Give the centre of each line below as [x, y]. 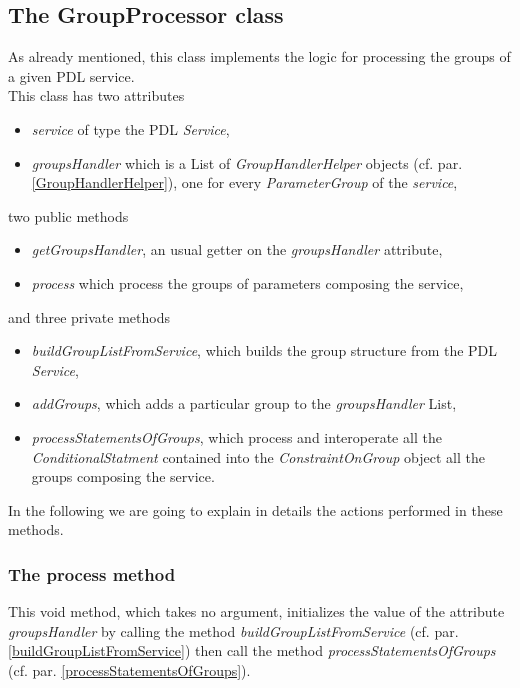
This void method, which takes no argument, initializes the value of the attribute [256, 611]
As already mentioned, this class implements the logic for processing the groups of [259, 56]
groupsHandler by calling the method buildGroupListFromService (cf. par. [233, 630]
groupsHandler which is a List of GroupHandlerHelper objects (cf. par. [247, 162]
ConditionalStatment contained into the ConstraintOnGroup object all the [258, 456]
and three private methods [89, 316]
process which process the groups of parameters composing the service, [247, 282]
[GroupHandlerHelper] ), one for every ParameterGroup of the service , [244, 182]
